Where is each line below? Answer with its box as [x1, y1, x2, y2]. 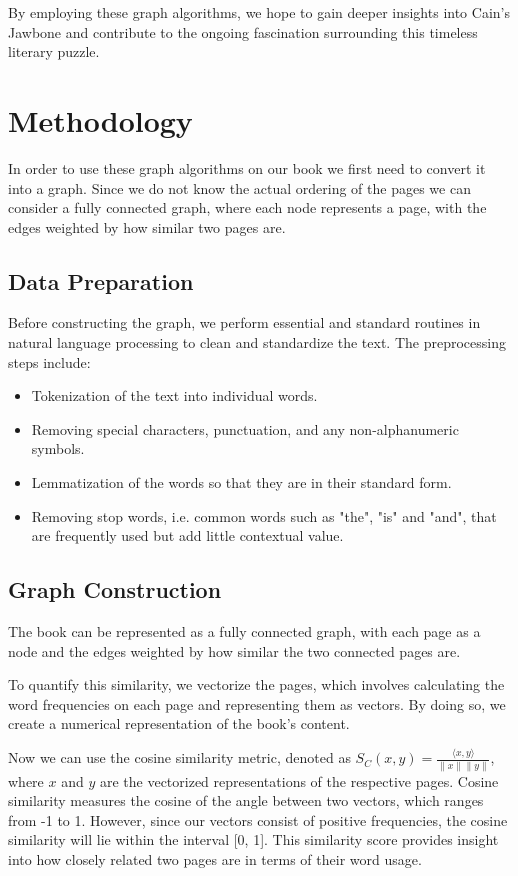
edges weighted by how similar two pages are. [8, 216, 286, 237]
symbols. [31, 438, 85, 459]
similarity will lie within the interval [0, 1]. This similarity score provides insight [8, 829, 499, 850]
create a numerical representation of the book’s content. [8, 713, 350, 734]
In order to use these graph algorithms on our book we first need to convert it [8, 157, 486, 178]
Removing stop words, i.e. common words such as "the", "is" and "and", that [31, 505, 497, 526]
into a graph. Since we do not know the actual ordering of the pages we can [8, 177, 471, 198]
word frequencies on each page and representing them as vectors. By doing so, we [8, 693, 506, 714]
